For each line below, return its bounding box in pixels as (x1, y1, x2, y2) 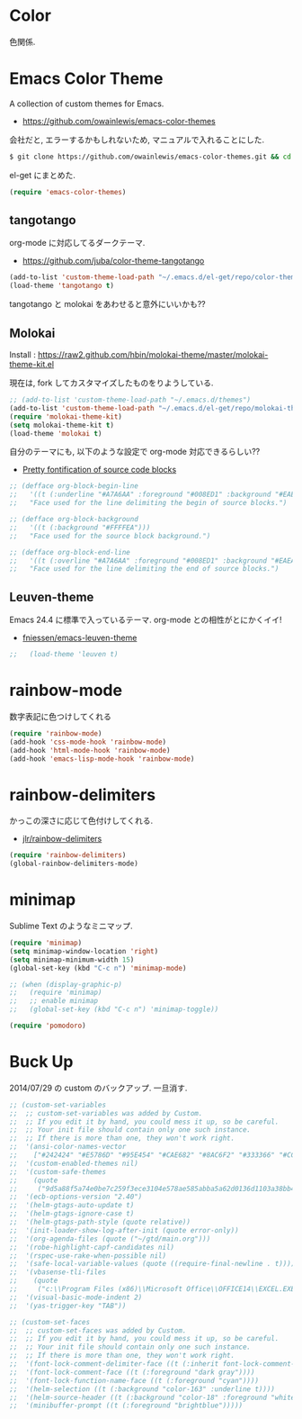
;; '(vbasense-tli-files (9, 1268, 106, 1277)
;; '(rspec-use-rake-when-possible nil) (9, 1251, 167, 1261)
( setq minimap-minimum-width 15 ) (9, 955, 135, 964)
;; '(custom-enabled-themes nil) (9, 1159, 139, 1168)
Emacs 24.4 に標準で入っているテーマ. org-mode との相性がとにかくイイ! (9, 614, 282, 626)
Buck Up (9, 1052, 74, 1072)
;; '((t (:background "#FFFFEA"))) (9, 523, 151, 532)
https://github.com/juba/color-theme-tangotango (22, 256, 205, 267)
